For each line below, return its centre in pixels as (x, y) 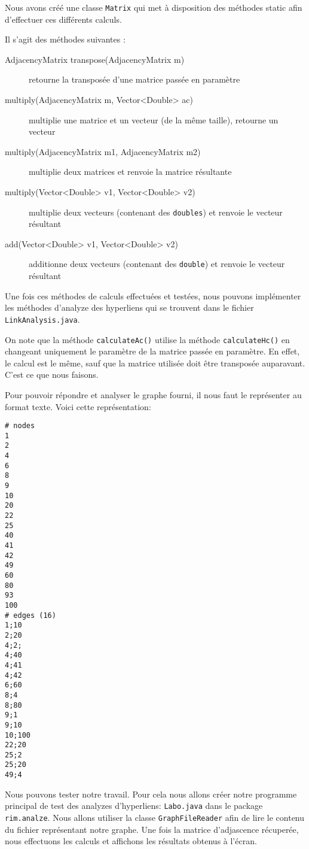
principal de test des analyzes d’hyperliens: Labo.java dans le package (134, 806)
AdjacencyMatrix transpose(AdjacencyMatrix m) (95, 59)
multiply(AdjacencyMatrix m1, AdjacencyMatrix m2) (103, 151)
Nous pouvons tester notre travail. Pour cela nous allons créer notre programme (151, 794)
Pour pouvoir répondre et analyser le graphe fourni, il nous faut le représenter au (153, 394)
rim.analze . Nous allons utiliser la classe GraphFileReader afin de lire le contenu (155, 818)
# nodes (20, 426)
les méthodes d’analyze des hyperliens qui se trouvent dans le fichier (129, 307)
